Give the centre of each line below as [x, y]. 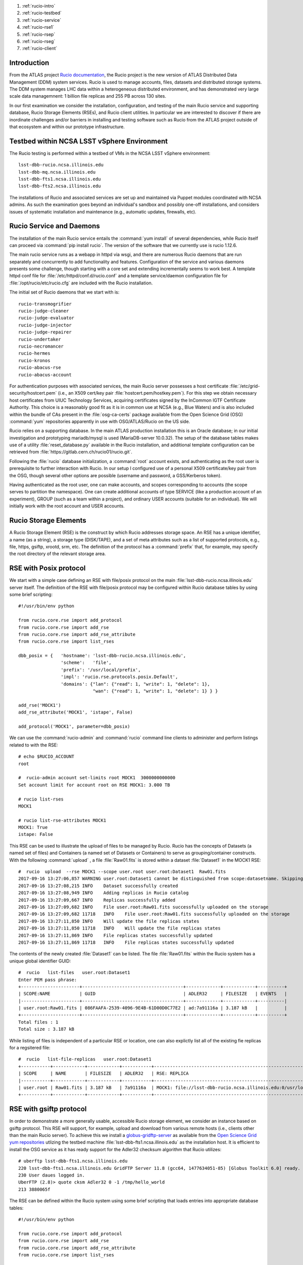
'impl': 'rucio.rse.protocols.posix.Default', [119, 677]
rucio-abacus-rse [40, 368]
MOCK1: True [33, 828]
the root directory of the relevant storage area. [58, 554]
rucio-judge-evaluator [46, 318]
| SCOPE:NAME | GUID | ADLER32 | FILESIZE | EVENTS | [153, 994]
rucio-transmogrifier [45, 304]
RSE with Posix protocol [47, 568]
